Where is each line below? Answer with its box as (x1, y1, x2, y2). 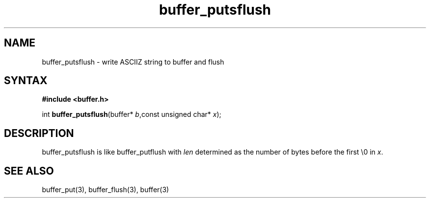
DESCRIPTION (4, 127, 74, 139)
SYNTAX (4, 74, 48, 87)
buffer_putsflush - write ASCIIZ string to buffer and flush (42, 57, 224, 66)
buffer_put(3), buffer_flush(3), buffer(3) (42, 185, 169, 194)
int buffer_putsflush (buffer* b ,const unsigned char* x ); (42, 110, 221, 119)
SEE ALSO (4, 164, 54, 177)
